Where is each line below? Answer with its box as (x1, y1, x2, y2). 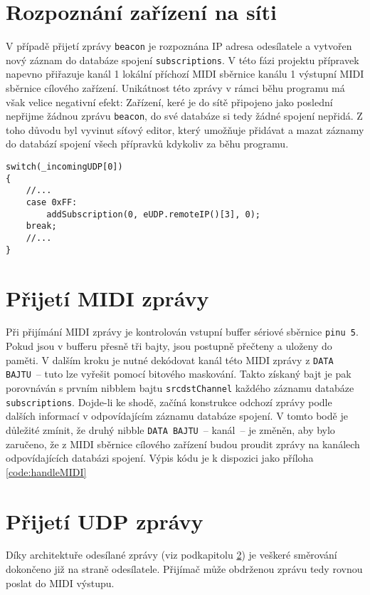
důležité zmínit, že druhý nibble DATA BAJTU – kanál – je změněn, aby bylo (6, 422, 335, 437)
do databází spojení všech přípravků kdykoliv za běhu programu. (6, 136, 289, 151)
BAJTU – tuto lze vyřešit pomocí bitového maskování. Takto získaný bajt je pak (6, 366, 351, 381)
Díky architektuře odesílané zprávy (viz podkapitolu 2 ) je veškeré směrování (6, 547, 337, 562)
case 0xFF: (26, 197, 78, 208)
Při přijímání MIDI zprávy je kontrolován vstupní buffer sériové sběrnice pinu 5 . (6, 324, 359, 339)
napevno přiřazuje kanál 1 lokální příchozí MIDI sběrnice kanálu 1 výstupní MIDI (6, 66, 364, 81)
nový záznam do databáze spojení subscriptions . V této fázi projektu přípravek (6, 52, 359, 67)
